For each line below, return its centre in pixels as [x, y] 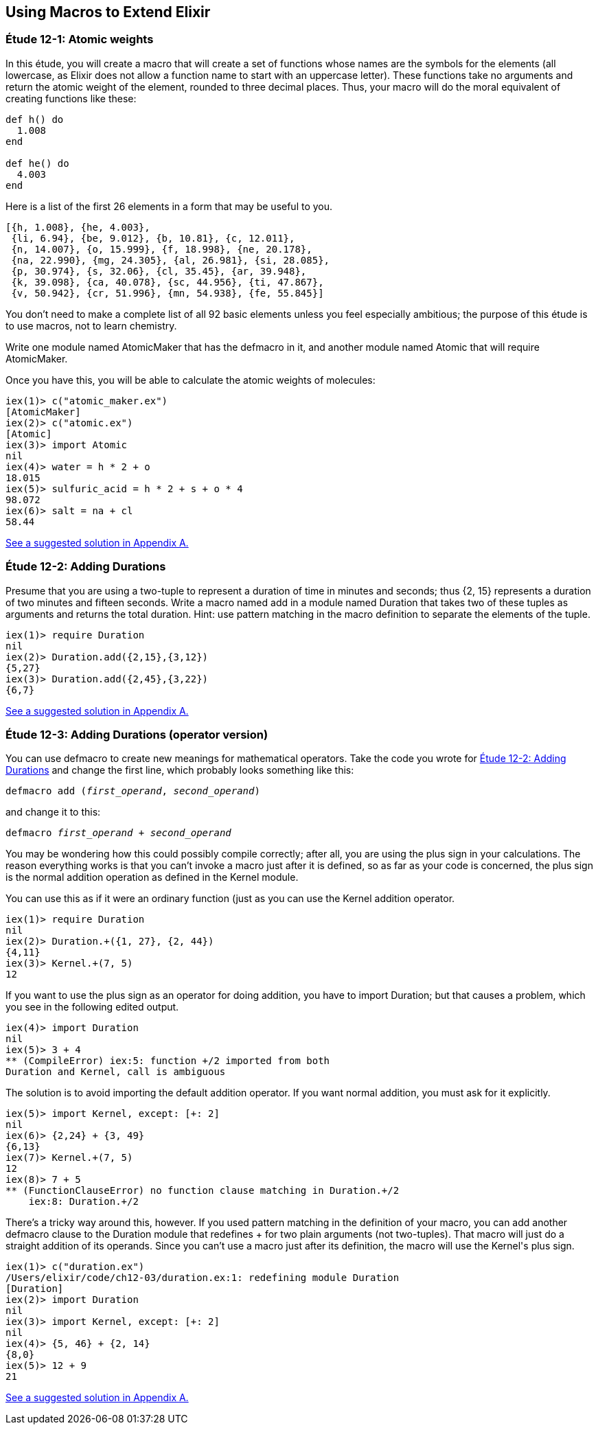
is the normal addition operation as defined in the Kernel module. [152, 877]
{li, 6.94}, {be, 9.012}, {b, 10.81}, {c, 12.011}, [153, 238]
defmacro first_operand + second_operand [118, 833]
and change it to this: [53, 812]
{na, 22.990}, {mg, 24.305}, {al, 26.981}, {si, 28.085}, [171, 260]
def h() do [35, 119]
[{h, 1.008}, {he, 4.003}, [78, 227]
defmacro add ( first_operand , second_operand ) [133, 791]
